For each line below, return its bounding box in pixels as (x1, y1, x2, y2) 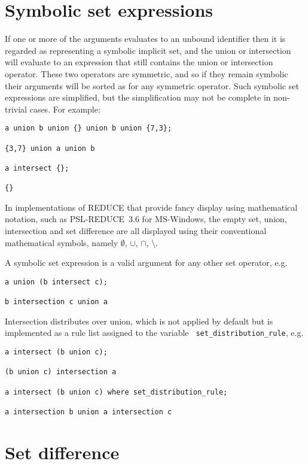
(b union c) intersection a (5, 368, 117, 377)
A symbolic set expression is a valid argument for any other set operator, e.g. (5, 256, 288, 269)
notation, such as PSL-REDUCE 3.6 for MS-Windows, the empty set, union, (5, 213, 287, 225)
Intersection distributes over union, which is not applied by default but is (5, 314, 273, 327)
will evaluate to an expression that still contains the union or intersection (5, 56, 273, 68)
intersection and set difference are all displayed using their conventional (5, 225, 267, 237)
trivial (5, 102, 28, 115)
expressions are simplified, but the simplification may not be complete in (5, 91, 271, 104)
